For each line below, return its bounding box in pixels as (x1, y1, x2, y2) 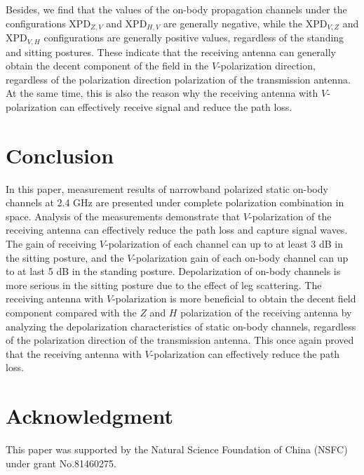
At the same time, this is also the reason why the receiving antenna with (6, 86, 318, 100)
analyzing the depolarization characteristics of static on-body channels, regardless (6, 319, 356, 333)
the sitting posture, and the (6, 250, 124, 265)
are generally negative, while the (163, 15, 303, 30)
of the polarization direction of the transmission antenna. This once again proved (6, 333, 354, 347)
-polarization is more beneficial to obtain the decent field (112, 291, 356, 306)
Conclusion (6, 140, 114, 169)
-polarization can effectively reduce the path (150, 346, 340, 361)
